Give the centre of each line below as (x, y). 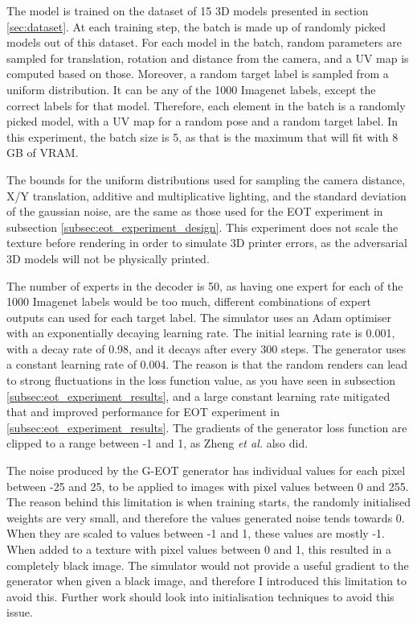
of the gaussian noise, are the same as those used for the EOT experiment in (195, 211)
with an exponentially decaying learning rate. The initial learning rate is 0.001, (201, 333)
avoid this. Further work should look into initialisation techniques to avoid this (200, 596)
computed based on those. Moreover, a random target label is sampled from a (198, 74)
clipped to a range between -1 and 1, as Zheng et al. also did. (157, 443)
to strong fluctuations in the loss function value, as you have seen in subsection (201, 380)
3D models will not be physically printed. (108, 258)
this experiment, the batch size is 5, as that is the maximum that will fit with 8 (202, 136)
